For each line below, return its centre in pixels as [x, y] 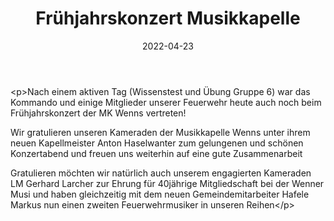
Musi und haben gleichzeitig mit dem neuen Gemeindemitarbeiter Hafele [160, 194]
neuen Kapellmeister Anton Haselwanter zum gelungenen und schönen [157, 143]
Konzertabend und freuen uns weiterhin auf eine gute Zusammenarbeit [156, 153]
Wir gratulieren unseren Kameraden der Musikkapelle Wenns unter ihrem [160, 132]
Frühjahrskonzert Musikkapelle [168, 18]
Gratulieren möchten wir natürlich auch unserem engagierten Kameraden [161, 173]
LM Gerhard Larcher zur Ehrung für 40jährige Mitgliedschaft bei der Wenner [167, 183]
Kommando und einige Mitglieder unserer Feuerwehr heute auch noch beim [166, 102]
